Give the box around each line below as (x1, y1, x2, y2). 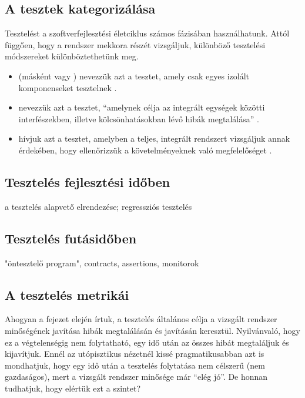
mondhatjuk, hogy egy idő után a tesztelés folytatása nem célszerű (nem (5, 359, 265, 371)
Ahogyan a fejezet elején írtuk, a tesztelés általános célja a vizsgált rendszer (5, 313, 277, 325)
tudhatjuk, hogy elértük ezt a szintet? (5, 382, 141, 394)
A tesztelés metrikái (5, 285, 129, 303)
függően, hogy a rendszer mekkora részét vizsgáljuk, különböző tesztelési (5, 38, 266, 51)
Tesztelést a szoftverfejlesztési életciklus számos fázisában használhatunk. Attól (5, 27, 290, 39)
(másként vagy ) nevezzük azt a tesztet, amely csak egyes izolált (18, 69, 249, 82)
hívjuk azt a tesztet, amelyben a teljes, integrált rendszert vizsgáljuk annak (18, 132, 290, 145)
